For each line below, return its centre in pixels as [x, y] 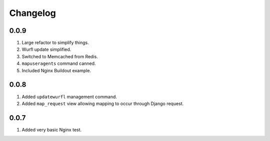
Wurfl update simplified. [46, 49]
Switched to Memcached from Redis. [60, 56]
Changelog [32, 13]
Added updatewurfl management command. [69, 97]
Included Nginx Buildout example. [56, 70]
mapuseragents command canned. [59, 64]
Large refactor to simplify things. [55, 43]
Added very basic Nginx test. [52, 130]
